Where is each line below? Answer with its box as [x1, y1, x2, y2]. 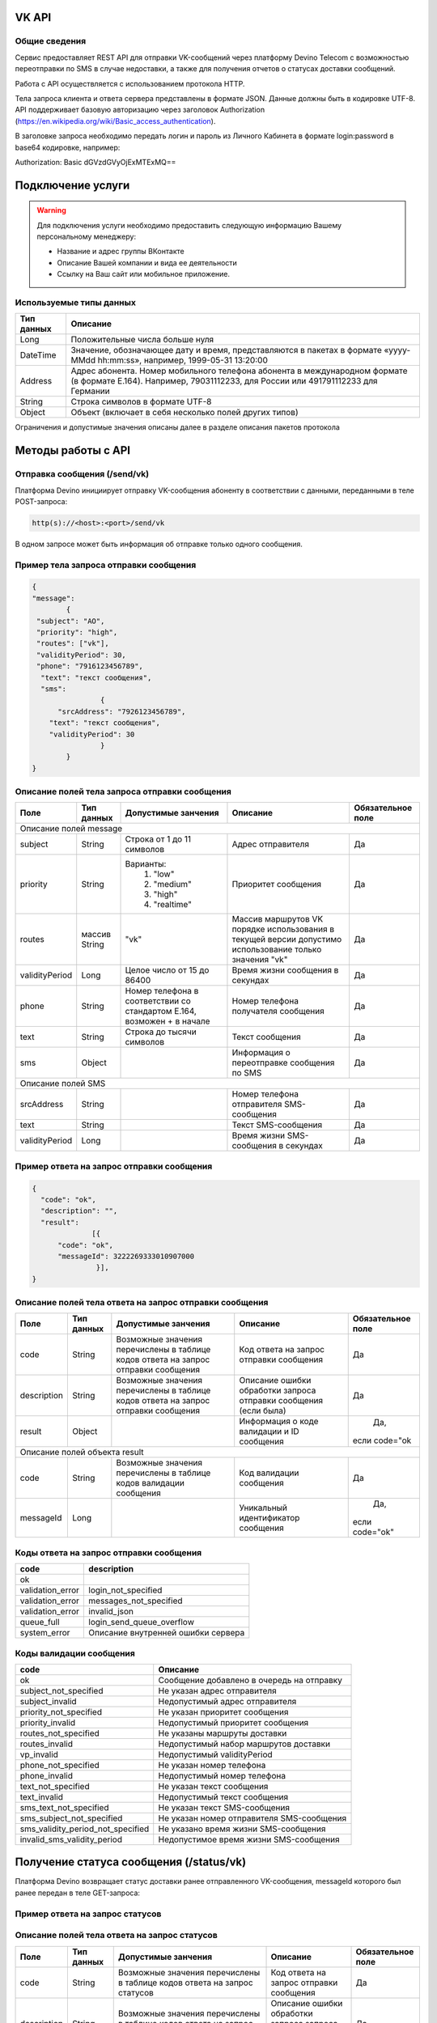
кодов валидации [116, 1478, 185, 1489]
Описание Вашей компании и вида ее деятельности [57, 257, 238, 267]
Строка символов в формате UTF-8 [70, 397, 212, 408]
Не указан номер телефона [158, 1759, 266, 1771]
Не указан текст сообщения [158, 1780, 269, 1792]
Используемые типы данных [15, 297, 137, 308]
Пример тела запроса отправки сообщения [15, 559, 197, 570]
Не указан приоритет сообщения [158, 1706, 289, 1717]
